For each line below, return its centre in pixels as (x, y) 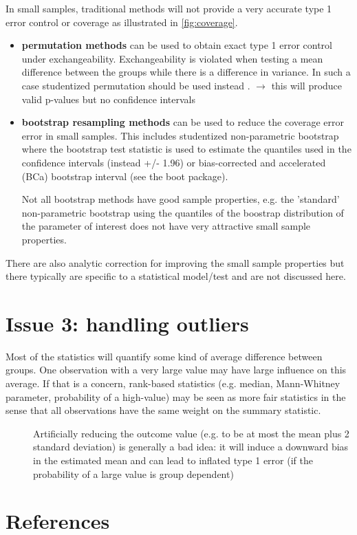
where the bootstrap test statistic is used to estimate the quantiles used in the (186, 149)
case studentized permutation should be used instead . (136, 85)
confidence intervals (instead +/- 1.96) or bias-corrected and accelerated (174, 162)
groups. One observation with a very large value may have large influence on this (176, 370)
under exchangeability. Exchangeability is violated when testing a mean (172, 58)
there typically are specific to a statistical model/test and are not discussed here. (176, 276)
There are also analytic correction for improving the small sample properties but (175, 262)
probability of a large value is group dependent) (133, 473)
